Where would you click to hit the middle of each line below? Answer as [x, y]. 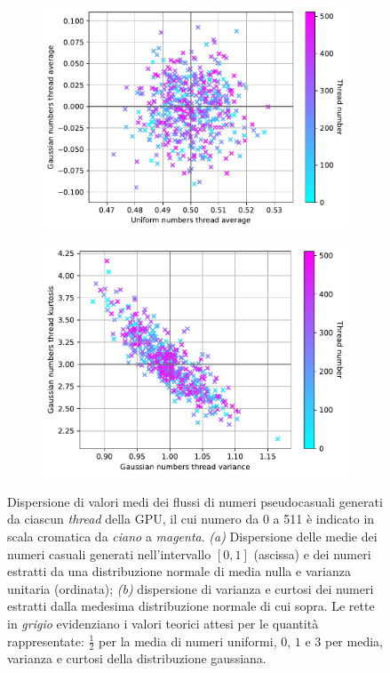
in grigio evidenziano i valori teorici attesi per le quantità [163, 623]
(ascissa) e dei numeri [312, 553]
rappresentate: [46, 641]
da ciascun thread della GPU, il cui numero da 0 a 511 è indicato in [191, 519]
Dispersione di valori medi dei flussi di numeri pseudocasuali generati [195, 501]
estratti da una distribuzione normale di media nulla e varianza [179, 571]
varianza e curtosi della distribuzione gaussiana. [137, 658]
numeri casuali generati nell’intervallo [109, 553]
